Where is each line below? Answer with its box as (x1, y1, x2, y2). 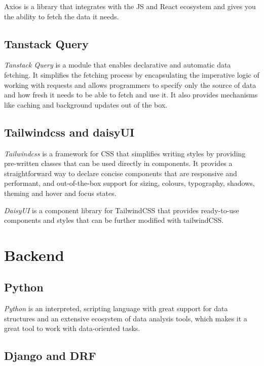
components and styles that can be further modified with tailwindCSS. (4, 215, 224, 225)
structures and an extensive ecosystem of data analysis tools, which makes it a (4, 313, 247, 323)
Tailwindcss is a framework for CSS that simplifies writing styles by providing (4, 148, 246, 158)
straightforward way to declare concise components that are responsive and (4, 168, 237, 178)
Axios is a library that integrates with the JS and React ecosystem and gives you (4, 1, 256, 11)
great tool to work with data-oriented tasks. (4, 323, 140, 334)
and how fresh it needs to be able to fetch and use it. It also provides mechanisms (4, 89, 258, 100)
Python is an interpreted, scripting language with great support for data (4, 303, 228, 314)
